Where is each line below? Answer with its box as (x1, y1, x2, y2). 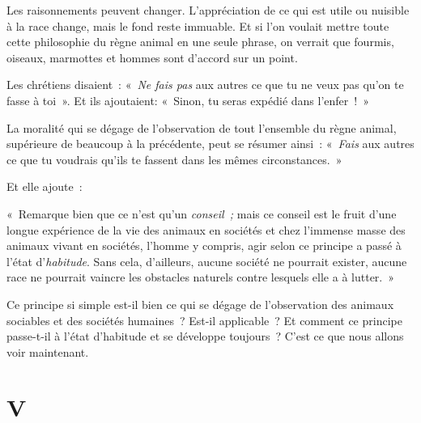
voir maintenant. (6, 343, 89, 360)
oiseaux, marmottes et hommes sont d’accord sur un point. (6, 49, 298, 66)
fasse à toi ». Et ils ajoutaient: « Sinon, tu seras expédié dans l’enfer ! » (6, 91, 369, 108)
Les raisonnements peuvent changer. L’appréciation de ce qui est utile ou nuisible (6, 2, 410, 18)
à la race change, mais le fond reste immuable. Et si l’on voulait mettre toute (6, 17, 389, 34)
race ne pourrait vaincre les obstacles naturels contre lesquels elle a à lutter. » (6, 269, 395, 286)
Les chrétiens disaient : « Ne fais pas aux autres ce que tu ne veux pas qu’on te (6, 76, 404, 93)
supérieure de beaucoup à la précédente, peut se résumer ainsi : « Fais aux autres (6, 135, 415, 152)
